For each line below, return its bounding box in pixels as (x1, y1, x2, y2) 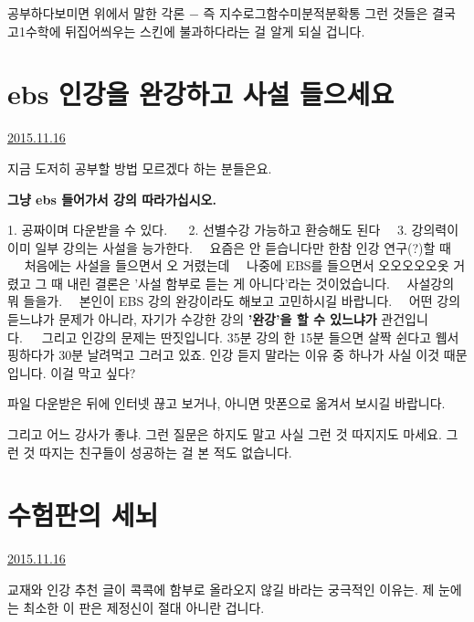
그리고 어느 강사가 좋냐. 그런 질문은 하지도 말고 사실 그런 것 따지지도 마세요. (7, 425, 442, 444)
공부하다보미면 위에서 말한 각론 (7, 4, 185, 22)
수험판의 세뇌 (7, 496, 159, 533)
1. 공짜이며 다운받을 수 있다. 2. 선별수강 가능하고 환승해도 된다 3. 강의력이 (7, 220, 459, 239)
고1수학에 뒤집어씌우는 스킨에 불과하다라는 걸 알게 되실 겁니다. (7, 21, 365, 40)
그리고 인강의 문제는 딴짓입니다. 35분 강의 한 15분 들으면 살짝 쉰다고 (41, 327, 432, 346)
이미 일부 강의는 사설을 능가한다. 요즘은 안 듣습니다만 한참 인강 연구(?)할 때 (7, 237, 451, 257)
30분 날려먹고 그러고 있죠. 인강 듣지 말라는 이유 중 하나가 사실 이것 (58, 345, 440, 364)
